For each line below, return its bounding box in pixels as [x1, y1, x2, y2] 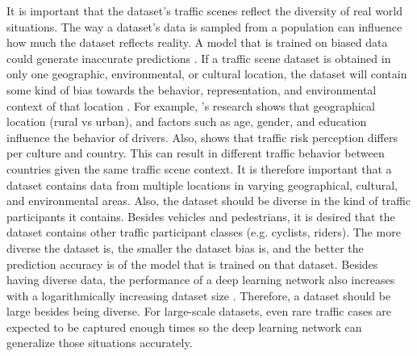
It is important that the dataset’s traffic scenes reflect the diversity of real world [6, 2, 403, 19]
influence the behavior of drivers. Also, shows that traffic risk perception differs [6, 128, 398, 145]
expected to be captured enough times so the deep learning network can [6, 318, 362, 335]
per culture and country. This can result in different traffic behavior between [6, 144, 385, 161]
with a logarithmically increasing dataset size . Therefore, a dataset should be [6, 287, 391, 304]
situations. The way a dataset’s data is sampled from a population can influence [6, 18, 402, 35]
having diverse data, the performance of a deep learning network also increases [6, 271, 395, 288]
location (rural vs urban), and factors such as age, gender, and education [6, 113, 367, 130]
